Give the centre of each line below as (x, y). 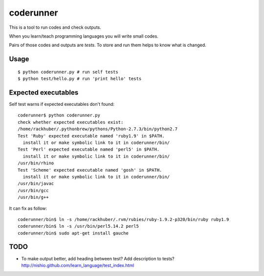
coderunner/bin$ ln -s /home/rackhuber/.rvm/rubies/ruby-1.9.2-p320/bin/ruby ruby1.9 (123, 219)
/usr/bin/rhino (36, 163)
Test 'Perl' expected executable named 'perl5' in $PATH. (89, 149)
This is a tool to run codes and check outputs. (55, 27)
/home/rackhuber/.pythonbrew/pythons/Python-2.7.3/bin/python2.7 (98, 129)
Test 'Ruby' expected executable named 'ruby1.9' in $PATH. (91, 136)
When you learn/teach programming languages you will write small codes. (84, 36)
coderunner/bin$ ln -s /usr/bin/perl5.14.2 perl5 (78, 226)
